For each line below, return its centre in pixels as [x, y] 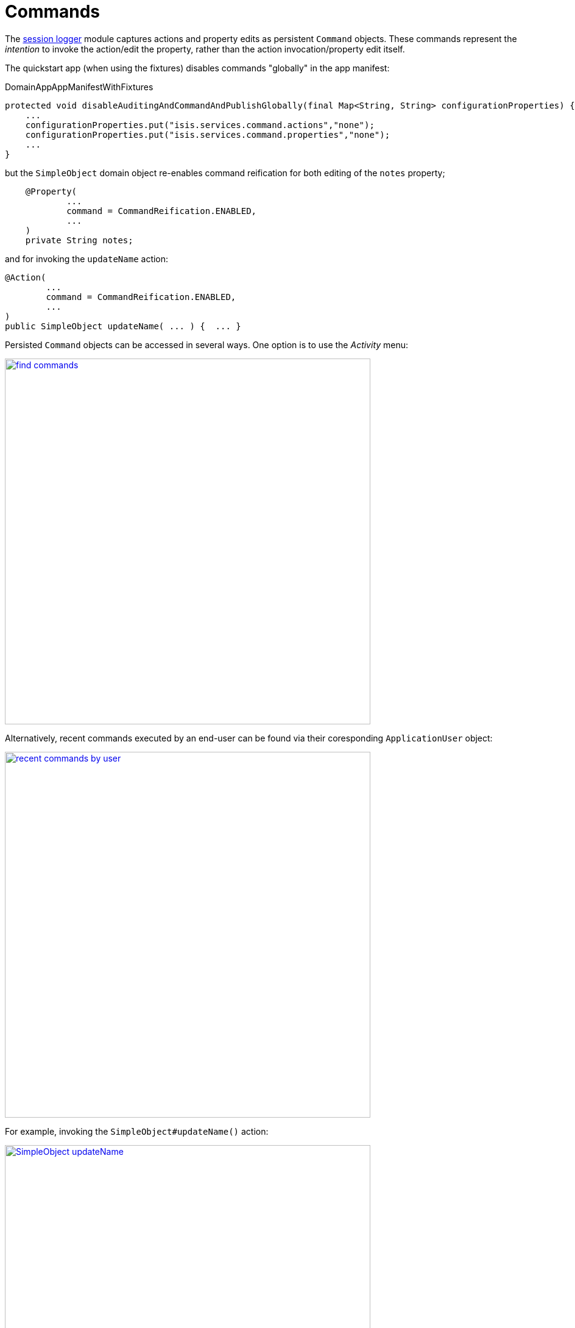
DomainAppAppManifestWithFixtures [79, 87]
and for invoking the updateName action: [87, 259]
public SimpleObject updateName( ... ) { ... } [123, 326]
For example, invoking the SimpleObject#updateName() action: [137, 1131]
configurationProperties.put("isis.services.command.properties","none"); [208, 134]
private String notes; [79, 240]
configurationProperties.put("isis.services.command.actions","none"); [200, 125]
